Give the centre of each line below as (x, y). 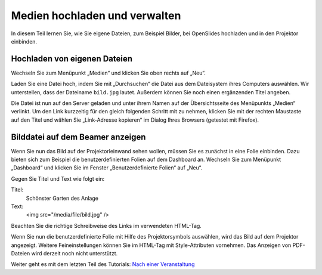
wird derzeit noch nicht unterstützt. (75, 253)
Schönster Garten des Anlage (62, 198)
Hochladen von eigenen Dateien (72, 59)
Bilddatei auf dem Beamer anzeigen (78, 137)
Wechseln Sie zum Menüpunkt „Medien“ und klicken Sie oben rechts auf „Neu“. (108, 73)
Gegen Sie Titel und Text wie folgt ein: (58, 178)
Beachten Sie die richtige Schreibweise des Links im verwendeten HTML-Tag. (106, 225)
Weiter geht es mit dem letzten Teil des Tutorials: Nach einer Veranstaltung (103, 264)
